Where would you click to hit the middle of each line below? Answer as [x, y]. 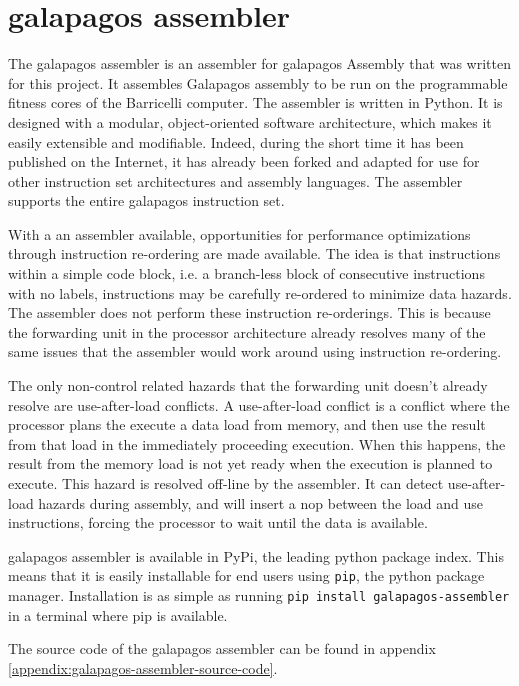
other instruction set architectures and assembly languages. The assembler [235, 180]
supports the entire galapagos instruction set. [146, 200]
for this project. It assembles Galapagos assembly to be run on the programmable [258, 82]
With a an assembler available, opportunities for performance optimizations [239, 233]
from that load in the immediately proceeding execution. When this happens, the [257, 443]
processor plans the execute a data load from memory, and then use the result [247, 424]
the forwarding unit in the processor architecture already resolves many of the [247, 331]
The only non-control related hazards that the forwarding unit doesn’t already [248, 385]
